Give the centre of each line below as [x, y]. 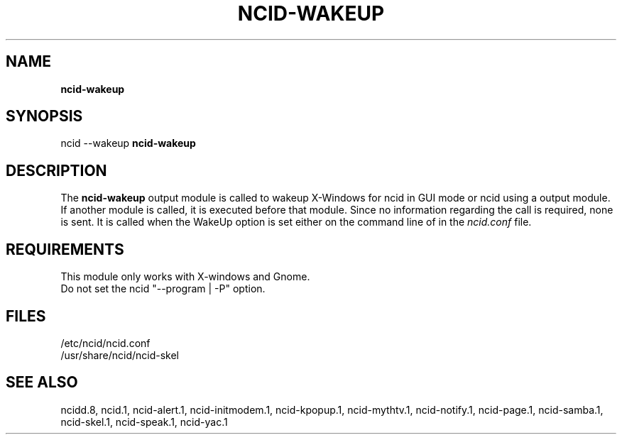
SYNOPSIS [44, 116]
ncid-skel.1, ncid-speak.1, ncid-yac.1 [144, 422]
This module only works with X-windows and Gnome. [185, 277]
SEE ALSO [42, 383]
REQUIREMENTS [65, 249]
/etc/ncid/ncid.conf [105, 343]
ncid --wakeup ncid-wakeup [128, 143]
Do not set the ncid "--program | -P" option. [163, 289]
